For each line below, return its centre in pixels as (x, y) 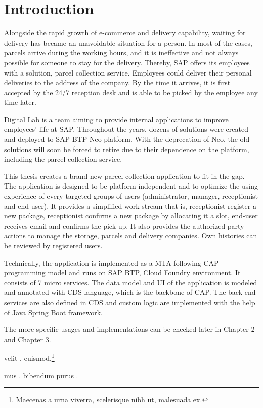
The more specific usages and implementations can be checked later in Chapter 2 (129, 329)
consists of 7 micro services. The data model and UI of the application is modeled (131, 282)
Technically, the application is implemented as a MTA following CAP (112, 262)
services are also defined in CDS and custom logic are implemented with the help (130, 302)
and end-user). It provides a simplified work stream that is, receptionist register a (130, 206)
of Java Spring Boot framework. (53, 312)
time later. (20, 102)
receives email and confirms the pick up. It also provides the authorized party (124, 225)
